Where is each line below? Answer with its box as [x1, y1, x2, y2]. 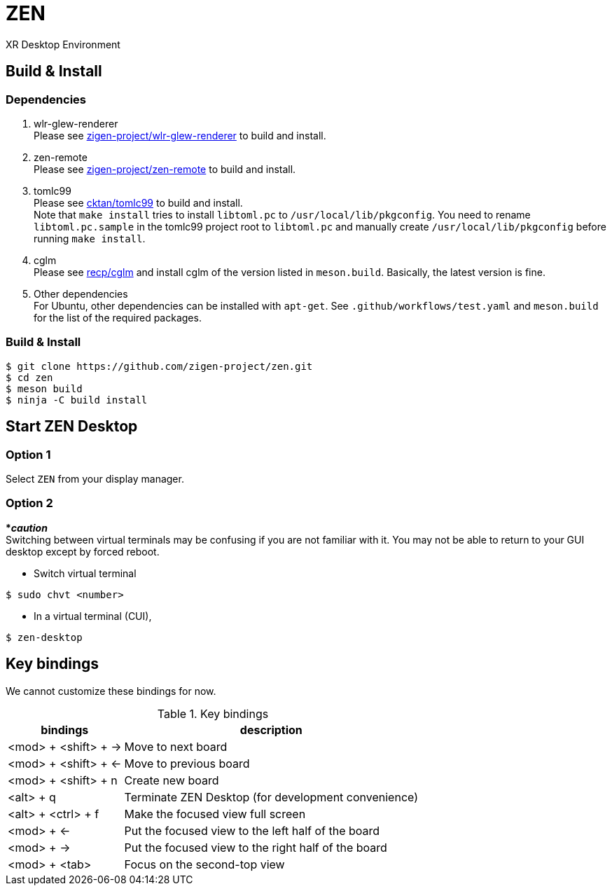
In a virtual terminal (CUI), [34, 609, 152, 622]
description [239, 722, 302, 737]
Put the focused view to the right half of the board [124, 840, 387, 855]
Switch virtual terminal [34, 567, 137, 579]
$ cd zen [6, 371, 53, 383]
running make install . [34, 232, 146, 244]
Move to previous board [124, 756, 250, 771]
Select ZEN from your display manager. [6, 472, 184, 485]
